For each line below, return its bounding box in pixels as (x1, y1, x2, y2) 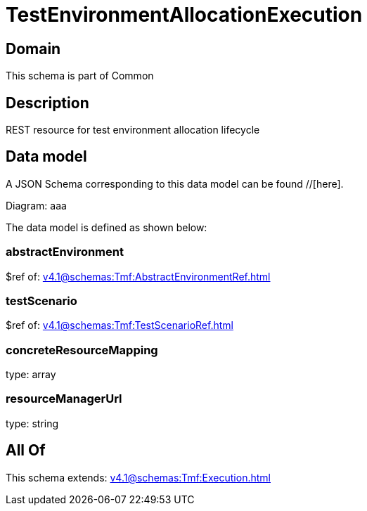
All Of (6, 441, 46, 460)
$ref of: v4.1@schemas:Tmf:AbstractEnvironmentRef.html (6, 270, 271, 283)
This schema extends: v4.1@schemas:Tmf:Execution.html (6, 471, 271, 484)
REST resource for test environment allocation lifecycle (6, 124, 260, 136)
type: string (6, 417, 59, 429)
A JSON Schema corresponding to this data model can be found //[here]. (6, 177, 344, 190)
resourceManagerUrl (6, 392, 122, 406)
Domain (6, 39, 61, 58)
